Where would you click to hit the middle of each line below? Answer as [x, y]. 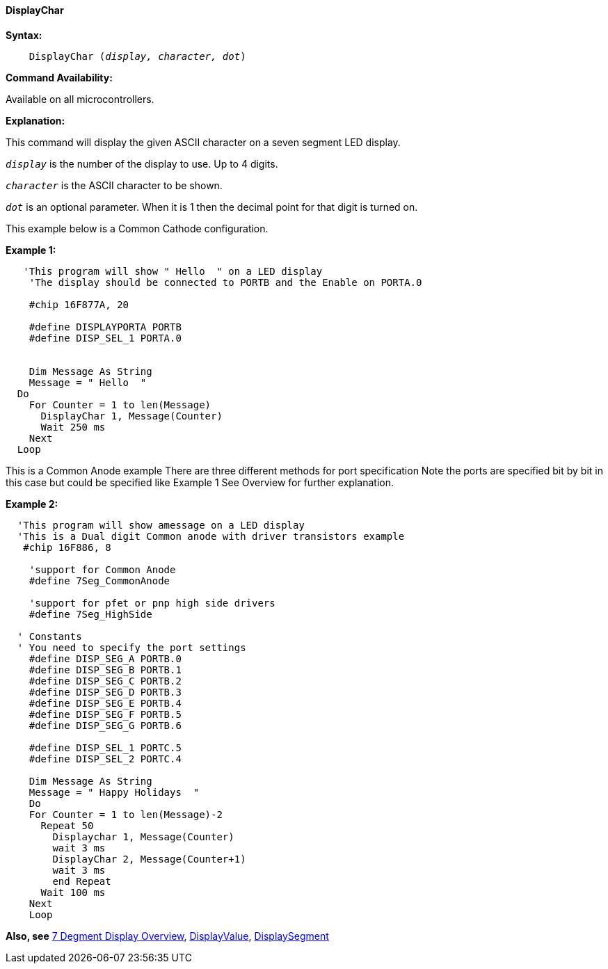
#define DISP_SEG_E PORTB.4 [105, 703]
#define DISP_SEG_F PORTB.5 [105, 714]
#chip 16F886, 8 [67, 547]
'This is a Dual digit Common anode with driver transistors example [211, 536]
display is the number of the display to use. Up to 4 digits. [142, 163]
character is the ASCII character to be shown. [114, 185]
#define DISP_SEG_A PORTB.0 [105, 658]
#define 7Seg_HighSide [90, 614]
